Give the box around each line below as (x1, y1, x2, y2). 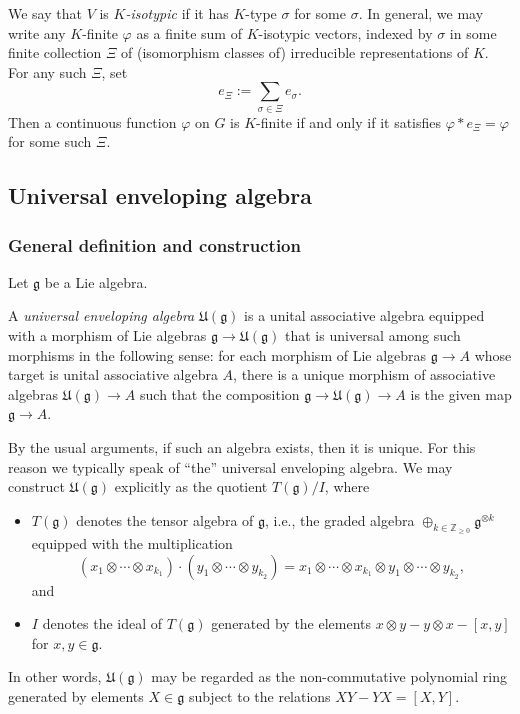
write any (8, 22, 66, 43)
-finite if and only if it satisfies (256, 111, 442, 132)
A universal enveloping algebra (8, 305, 195, 326)
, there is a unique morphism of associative (233, 364, 496, 385)
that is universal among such (285, 325, 461, 346)
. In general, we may (358, 3, 484, 23)
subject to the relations (188, 686, 331, 706)
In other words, (8, 666, 102, 687)
